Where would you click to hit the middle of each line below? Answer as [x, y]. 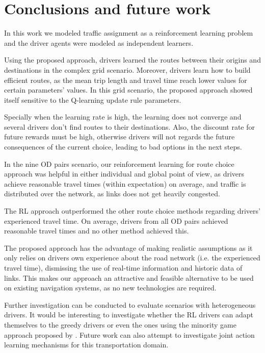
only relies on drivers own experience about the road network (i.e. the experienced [132, 258]
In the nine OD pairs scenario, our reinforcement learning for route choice [119, 164]
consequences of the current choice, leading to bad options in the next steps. [123, 147]
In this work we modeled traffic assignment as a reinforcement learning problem [129, 33]
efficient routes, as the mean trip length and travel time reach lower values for [126, 80]
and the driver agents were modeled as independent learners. [99, 42]
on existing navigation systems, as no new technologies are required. [110, 288]
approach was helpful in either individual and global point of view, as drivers [124, 174]
